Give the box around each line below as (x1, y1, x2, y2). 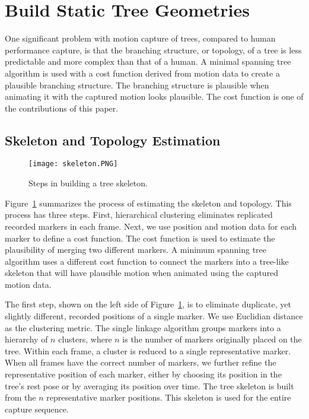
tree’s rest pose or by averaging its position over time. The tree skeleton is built (5, 379, 294, 392)
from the (5, 391, 36, 404)
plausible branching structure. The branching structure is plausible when (5, 78, 269, 91)
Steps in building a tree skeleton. (28, 177, 148, 189)
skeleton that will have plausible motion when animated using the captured (5, 266, 279, 279)
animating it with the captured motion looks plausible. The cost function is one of (5, 90, 304, 103)
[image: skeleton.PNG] (28, 160, 118, 169)
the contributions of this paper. (5, 101, 119, 114)
